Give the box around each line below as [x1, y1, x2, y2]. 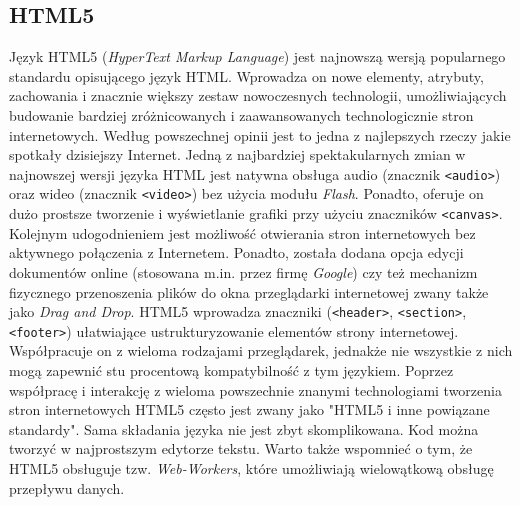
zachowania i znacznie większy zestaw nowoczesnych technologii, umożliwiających [9, 85, 507, 106]
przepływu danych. [9, 477, 125, 498]
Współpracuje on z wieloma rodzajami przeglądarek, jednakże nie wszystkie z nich [9, 340, 513, 361]
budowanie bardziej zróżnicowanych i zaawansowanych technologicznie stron [9, 104, 474, 125]
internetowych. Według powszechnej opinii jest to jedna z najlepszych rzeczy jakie [9, 124, 511, 145]
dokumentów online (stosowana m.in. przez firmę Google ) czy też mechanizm [9, 261, 478, 282]
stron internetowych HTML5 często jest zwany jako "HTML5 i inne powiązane [9, 399, 490, 420]
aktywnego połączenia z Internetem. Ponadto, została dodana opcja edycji [9, 242, 464, 263]
